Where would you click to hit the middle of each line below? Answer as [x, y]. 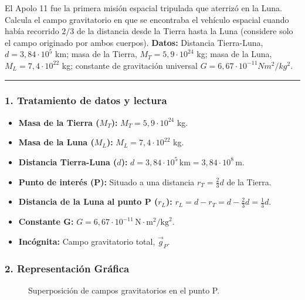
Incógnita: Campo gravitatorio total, [87, 241]
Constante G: [46, 221]
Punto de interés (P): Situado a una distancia [106, 181]
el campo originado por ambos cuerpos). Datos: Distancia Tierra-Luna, [134, 42]
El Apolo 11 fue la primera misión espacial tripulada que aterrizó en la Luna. [143, 8]
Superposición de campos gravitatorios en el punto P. [124, 290]
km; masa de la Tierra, [96, 54]
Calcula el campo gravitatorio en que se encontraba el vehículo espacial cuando [147, 19]
